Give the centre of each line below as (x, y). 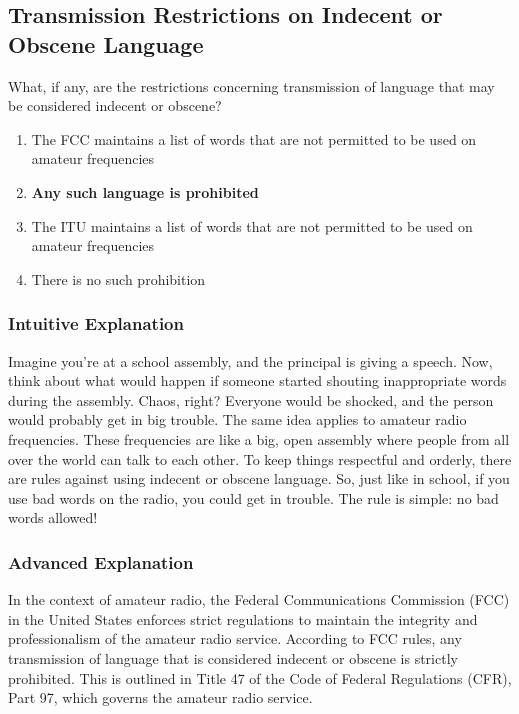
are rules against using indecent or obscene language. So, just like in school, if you (259, 478)
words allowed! (53, 517)
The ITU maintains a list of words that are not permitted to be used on (252, 225)
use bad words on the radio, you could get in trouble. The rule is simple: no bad (253, 497)
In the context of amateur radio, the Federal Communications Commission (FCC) (259, 599)
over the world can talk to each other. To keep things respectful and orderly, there (260, 458)
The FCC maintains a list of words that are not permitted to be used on (254, 138)
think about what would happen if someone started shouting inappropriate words (257, 380)
